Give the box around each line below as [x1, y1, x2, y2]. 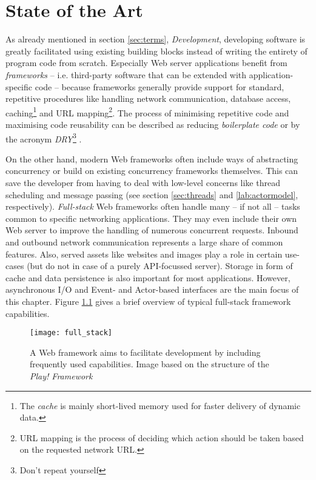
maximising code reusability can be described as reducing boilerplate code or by [5, 118, 300, 130]
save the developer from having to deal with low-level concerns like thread [5, 176, 280, 188]
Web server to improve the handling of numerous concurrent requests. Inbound [5, 224, 298, 236]
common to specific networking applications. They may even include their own [5, 212, 297, 224]
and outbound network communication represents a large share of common [5, 235, 283, 248]
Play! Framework [30, 369, 93, 382]
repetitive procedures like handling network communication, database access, [5, 92, 291, 105]
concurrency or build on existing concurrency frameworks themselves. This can [5, 164, 298, 177]
